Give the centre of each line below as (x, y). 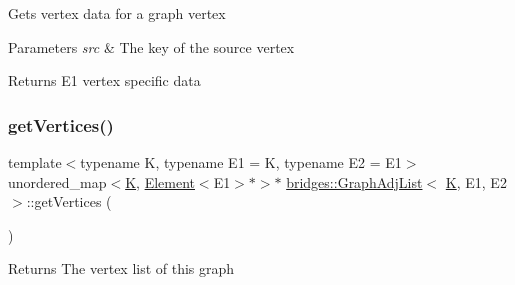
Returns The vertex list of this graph (121, 268)
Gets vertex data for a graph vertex (117, 13)
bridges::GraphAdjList (354, 181)
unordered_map (57, 181)
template (35, 162)
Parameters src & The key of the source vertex (151, 46)
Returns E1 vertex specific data (104, 80)
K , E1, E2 (476, 181)
